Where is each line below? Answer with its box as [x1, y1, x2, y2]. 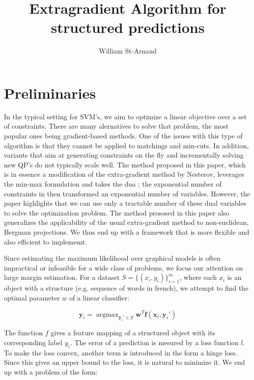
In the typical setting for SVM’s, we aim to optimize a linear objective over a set [4, 111, 247, 121]
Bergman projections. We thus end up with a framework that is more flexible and [4, 226, 250, 237]
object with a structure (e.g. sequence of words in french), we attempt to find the [4, 283, 249, 293]
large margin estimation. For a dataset [4, 272, 120, 282]
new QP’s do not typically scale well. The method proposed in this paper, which [4, 159, 246, 169]
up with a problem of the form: [4, 366, 98, 377]
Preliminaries [4, 82, 96, 103]
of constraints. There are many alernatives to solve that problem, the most [4, 121, 229, 131]
